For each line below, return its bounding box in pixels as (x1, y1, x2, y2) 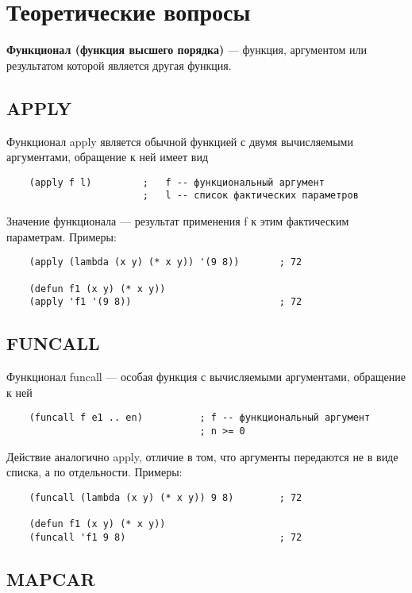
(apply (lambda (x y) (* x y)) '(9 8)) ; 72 (29, 256, 302, 268)
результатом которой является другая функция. (6, 56, 232, 73)
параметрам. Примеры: (6, 228, 117, 245)
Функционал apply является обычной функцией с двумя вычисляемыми (6, 133, 353, 149)
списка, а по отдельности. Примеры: (6, 464, 183, 480)
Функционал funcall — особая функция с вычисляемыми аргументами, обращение (6, 368, 406, 385)
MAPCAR (6, 566, 95, 591)
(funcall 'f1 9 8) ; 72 (29, 531, 302, 543)
